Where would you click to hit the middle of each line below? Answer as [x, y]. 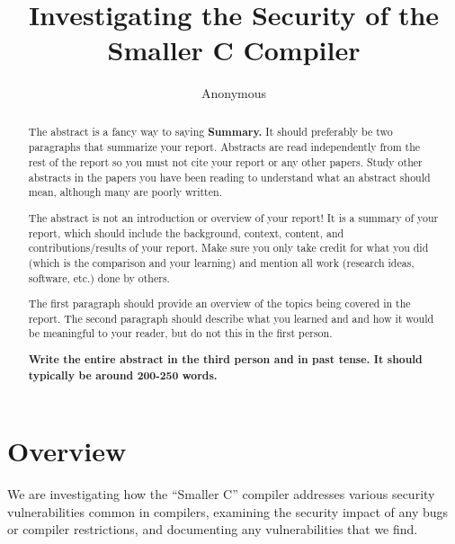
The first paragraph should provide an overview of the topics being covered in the [219, 303]
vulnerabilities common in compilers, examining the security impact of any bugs [228, 511]
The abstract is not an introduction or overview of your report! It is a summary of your [233, 217]
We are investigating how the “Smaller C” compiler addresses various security [221, 494]
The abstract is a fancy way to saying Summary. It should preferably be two [210, 131]
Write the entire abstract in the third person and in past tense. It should [225, 359]
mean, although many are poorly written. [125, 192]
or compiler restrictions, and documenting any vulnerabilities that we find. [213, 529]
